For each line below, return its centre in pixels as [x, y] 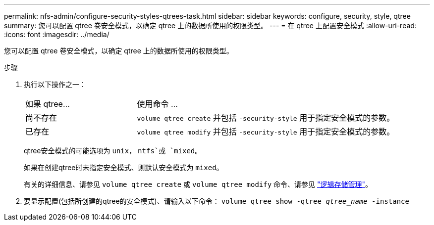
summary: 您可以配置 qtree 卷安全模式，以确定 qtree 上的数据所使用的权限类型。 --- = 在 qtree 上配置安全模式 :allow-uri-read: [210, 25]
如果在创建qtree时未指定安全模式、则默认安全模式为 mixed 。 [124, 167]
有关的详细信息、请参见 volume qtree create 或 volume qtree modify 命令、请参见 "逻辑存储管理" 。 [198, 184]
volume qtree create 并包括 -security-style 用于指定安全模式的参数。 [266, 118]
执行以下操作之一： [55, 84]
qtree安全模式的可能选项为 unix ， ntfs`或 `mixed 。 [113, 151]
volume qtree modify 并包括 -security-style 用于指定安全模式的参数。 [266, 132]
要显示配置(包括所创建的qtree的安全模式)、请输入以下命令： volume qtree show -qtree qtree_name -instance [217, 201]
